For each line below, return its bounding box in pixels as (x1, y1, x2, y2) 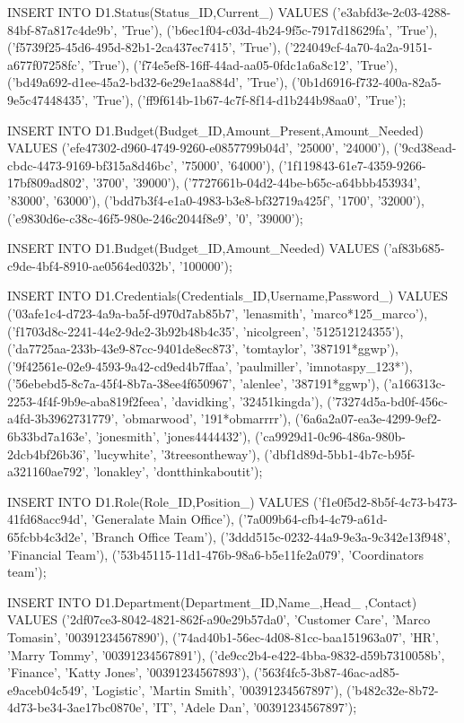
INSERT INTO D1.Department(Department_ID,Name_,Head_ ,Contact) (7, 592, 417, 611)
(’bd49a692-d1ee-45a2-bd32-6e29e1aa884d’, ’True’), (7, 73, 288, 91)
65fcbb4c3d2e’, (7, 527, 88, 546)
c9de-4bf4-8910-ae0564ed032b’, (7, 256, 176, 274)
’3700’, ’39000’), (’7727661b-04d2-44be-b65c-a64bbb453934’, (92, 173, 421, 192)
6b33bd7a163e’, (7, 427, 92, 446)
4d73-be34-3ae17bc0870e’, (7, 698, 149, 717)
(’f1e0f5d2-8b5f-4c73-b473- (312, 492, 458, 510)
